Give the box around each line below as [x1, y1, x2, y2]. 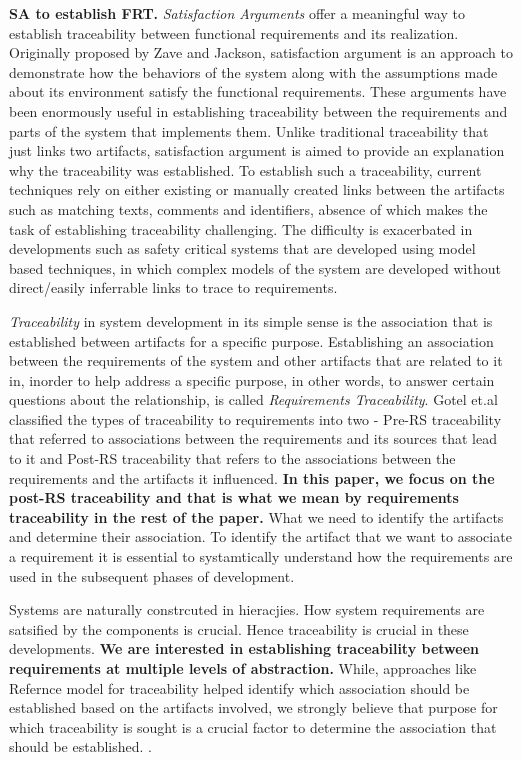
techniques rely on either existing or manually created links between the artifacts [9, 179, 505, 200]
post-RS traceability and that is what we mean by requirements [9, 487, 459, 508]
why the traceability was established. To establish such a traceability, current [9, 159, 482, 180]
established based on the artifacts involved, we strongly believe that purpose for [9, 697, 498, 718]
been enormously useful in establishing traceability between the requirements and [9, 100, 508, 121]
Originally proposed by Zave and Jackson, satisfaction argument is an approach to [9, 42, 513, 63]
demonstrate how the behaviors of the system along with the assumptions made [9, 61, 498, 82]
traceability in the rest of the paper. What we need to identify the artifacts [9, 506, 504, 527]
